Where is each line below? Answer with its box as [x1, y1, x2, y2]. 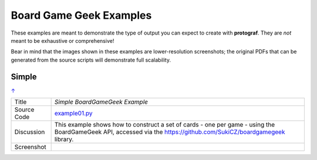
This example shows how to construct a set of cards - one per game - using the [54, 121, 275, 129]
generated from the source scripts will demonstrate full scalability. [11, 56, 171, 63]
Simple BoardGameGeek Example [54, 98, 148, 106]
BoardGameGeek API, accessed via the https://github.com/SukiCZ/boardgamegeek [54, 128, 285, 136]
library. [54, 135, 74, 144]
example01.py [54, 109, 93, 117]
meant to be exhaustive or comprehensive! [11, 37, 114, 44]
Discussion [14, 128, 45, 136]
